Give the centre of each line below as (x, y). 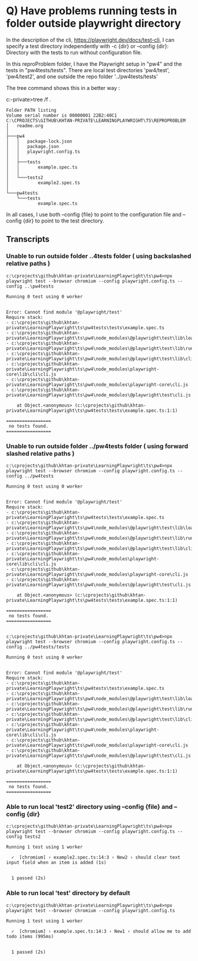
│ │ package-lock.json (39, 141)
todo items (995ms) (30, 936)
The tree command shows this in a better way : (63, 88)
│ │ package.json (33, 146)
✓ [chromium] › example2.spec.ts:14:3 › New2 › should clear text (96, 857)
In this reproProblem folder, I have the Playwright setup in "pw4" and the (94, 64)
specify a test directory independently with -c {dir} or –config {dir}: (88, 46)
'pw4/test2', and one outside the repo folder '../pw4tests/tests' (82, 76)
